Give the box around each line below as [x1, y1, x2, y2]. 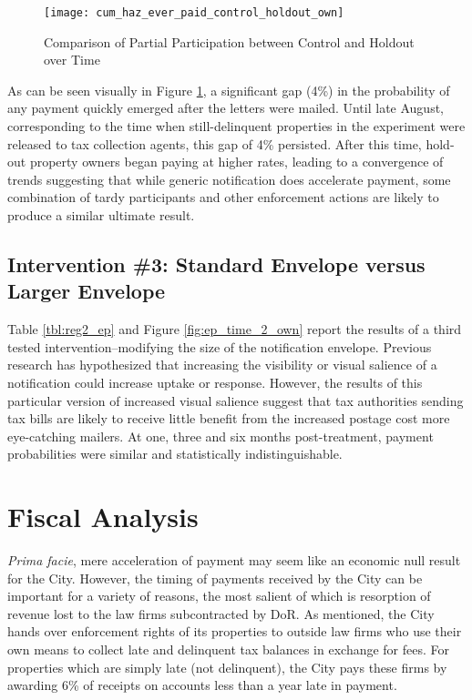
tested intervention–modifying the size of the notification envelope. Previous [7, 337, 432, 356]
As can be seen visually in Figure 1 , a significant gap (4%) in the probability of [7, 80, 450, 99]
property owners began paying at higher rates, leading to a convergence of [29, 152, 444, 171]
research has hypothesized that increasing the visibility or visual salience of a [7, 355, 437, 374]
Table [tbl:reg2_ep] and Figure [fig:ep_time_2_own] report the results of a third [7, 320, 462, 339]
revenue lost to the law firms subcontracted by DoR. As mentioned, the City [7, 604, 435, 623]
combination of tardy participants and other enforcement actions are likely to [7, 188, 439, 207]
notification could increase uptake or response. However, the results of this [7, 372, 423, 391]
